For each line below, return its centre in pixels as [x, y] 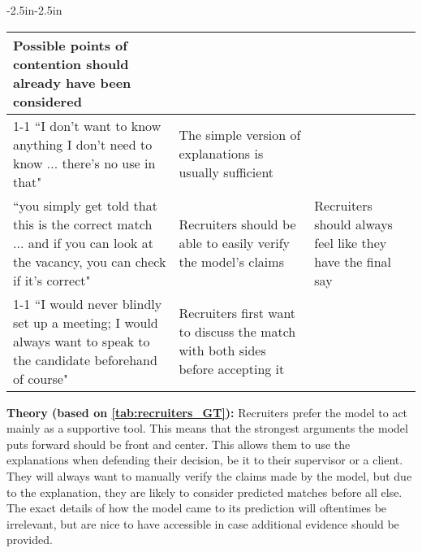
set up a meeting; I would [86, 322]
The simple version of [240, 135]
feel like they [351, 242]
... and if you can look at [83, 242]
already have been [72, 82]
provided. [30, 540]
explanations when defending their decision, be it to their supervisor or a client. [205, 460]
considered [47, 101]
